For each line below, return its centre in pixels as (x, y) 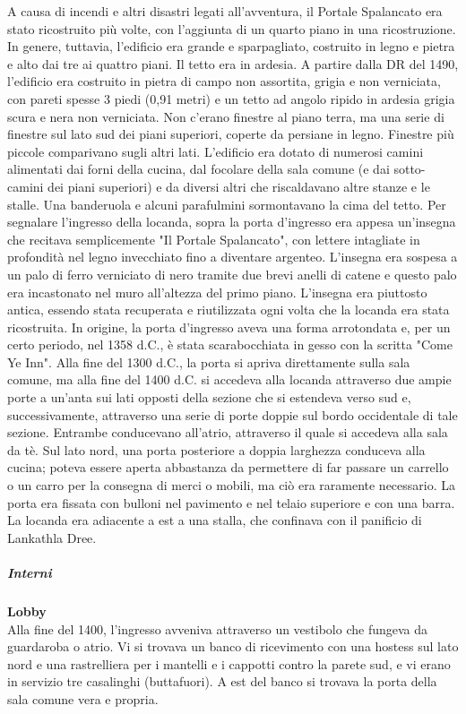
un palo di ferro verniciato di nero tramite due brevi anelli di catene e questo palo (232, 274)
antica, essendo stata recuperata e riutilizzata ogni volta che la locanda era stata (229, 310)
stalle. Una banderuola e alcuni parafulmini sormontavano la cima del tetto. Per (227, 204)
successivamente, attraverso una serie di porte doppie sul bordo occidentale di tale (233, 414)
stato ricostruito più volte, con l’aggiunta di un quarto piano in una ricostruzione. (232, 28)
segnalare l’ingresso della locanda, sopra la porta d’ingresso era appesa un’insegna (232, 222)
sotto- (410, 169)
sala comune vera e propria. (83, 698)
